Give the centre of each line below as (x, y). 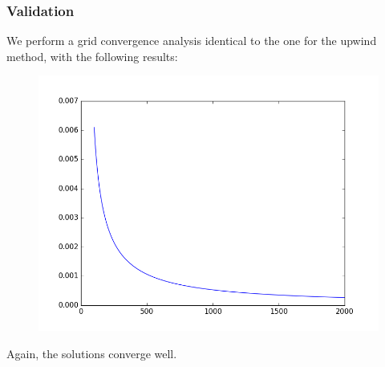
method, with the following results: (92, 56)
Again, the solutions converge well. (92, 353)
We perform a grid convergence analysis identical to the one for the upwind (192, 41)
